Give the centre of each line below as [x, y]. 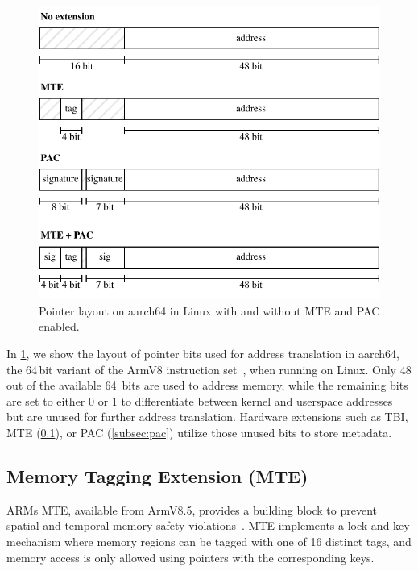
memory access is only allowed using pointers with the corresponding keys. [190, 557]
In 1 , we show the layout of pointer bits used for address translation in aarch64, [203, 353]
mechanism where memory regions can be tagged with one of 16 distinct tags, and [209, 541]
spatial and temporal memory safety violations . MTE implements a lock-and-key [208, 525]
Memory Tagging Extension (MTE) [157, 475]
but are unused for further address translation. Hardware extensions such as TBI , [207, 417]
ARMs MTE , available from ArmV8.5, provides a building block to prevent [192, 509]
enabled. [59, 326]
